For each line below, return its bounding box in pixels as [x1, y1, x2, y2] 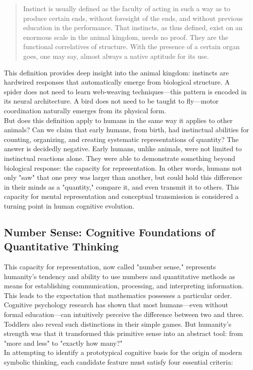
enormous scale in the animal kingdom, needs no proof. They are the [23, 32, 228, 42]
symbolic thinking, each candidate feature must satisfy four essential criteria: [4, 357, 233, 367]
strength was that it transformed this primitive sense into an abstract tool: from [4, 328, 243, 338]
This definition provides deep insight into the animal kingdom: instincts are [4, 67, 229, 77]
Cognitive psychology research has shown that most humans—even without [4, 300, 228, 310]
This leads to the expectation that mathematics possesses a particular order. [4, 290, 232, 300]
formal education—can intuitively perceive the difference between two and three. [4, 309, 244, 319]
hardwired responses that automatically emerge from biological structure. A [4, 77, 230, 87]
